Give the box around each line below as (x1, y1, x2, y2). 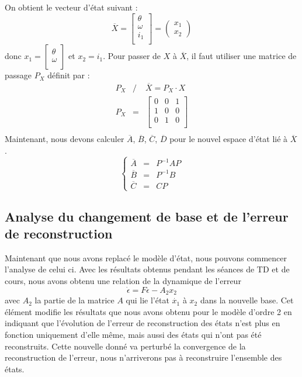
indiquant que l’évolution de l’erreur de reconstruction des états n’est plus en (5, 317, 280, 329)
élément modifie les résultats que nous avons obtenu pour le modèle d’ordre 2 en (5, 305, 292, 317)
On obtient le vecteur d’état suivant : (5, 1, 138, 13)
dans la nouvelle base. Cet (200, 294, 294, 306)
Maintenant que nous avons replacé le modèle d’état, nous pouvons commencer (5, 251, 287, 264)
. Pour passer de (103, 50, 161, 62)
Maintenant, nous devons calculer (5, 133, 124, 145)
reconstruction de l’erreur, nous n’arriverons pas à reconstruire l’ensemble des (5, 351, 282, 364)
